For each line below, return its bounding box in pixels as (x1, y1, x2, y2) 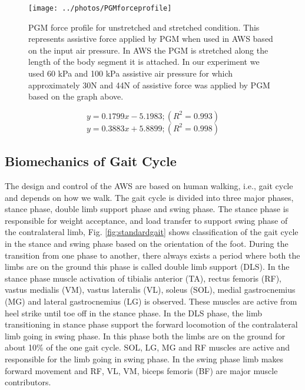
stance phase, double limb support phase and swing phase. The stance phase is (5, 203, 289, 215)
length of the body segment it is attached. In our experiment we (28, 55, 260, 68)
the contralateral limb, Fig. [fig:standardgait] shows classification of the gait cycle (5, 226, 299, 238)
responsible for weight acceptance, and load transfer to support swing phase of (5, 214, 288, 226)
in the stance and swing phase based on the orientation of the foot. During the (5, 237, 289, 249)
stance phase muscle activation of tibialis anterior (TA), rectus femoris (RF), (5, 272, 281, 284)
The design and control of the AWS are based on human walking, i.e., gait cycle (5, 180, 293, 192)
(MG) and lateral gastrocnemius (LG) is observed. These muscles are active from (5, 295, 297, 307)
